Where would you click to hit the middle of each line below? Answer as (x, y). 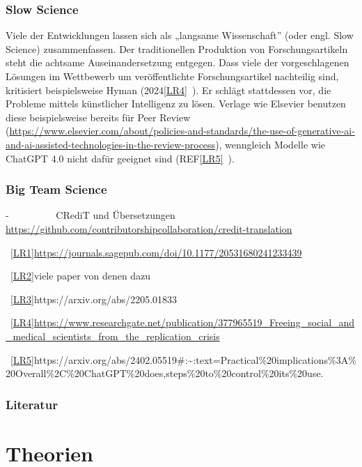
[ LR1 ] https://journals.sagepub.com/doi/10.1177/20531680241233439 (156, 252)
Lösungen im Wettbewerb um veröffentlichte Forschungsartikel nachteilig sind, (172, 76)
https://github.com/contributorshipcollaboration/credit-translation (149, 228)
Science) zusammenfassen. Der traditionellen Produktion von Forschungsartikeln (177, 48)
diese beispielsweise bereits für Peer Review (98, 117)
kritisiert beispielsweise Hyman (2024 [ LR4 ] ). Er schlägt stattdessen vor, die (168, 90)
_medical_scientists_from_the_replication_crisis (113, 336)
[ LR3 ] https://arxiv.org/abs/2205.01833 (94, 299)
